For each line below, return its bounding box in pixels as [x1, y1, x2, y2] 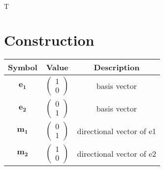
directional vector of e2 [77, 148, 157, 160]
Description [94, 61, 140, 73]
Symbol [8, 61, 37, 73]
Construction [4, 29, 95, 50]
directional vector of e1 [77, 125, 157, 137]
